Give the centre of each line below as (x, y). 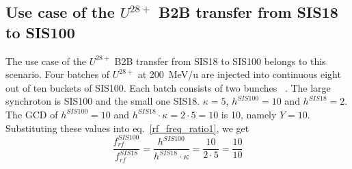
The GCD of (32, 114)
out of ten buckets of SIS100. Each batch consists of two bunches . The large (168, 87)
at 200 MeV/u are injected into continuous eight (239, 74)
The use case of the (46, 61)
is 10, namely (249, 114)
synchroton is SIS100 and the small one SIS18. (103, 101)
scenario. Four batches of (58, 74)
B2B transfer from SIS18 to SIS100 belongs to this (220, 61)
